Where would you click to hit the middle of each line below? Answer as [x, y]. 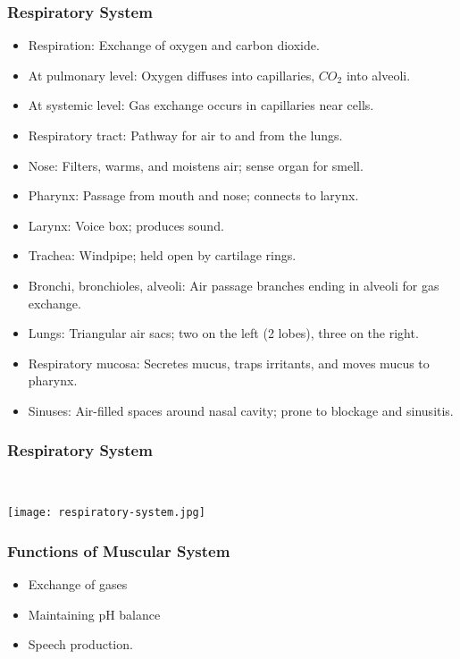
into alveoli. [378, 75]
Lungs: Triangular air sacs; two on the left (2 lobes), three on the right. [223, 333]
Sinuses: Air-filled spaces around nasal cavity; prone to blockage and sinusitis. [241, 410]
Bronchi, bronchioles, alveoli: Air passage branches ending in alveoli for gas [234, 285]
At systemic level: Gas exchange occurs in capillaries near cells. [201, 105]
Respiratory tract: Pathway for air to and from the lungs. [185, 135]
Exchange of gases [78, 584]
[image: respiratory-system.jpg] [106, 513]
